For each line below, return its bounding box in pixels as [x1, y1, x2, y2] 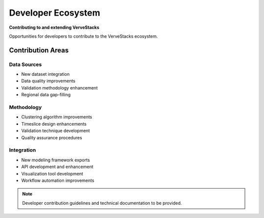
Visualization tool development [21, 171, 83, 176]
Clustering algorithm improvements [21, 114, 92, 120]
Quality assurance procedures [21, 134, 83, 140]
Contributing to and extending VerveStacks [9, 24, 100, 30]
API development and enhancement [21, 164, 94, 170]
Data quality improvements [21, 78, 76, 84]
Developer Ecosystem [9, 7, 100, 18]
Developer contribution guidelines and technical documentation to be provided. [22, 200, 182, 206]
